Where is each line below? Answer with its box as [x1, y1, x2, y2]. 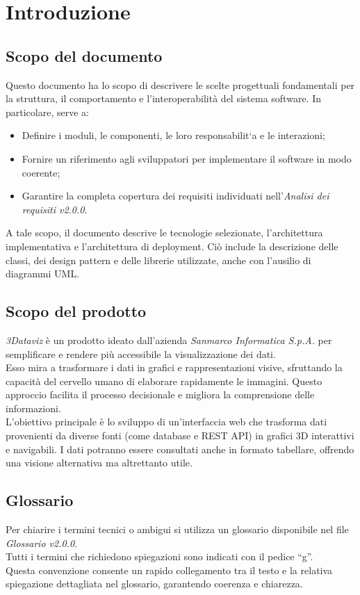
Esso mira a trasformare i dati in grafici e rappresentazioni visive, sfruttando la [6, 360, 343, 375]
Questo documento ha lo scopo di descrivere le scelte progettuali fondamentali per [6, 77, 355, 92]
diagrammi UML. [6, 266, 80, 281]
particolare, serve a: [6, 104, 89, 119]
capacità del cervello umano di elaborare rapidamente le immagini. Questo [6, 373, 322, 388]
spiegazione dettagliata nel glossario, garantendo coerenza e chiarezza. [6, 576, 303, 591]
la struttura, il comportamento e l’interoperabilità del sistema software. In [6, 91, 321, 106]
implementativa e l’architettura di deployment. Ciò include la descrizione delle [6, 238, 338, 253]
